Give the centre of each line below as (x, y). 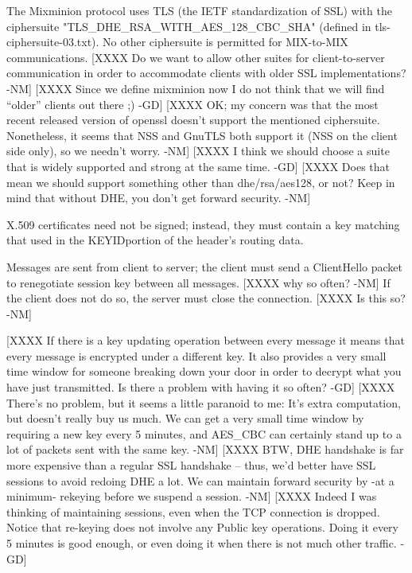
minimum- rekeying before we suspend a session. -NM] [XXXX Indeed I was (192, 496)
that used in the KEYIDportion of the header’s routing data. (155, 240)
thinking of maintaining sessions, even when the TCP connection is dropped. (193, 511)
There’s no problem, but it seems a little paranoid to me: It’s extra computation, (204, 402)
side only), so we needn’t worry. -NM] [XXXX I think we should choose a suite (198, 151)
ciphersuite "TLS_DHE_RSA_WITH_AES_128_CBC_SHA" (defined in (189, 26)
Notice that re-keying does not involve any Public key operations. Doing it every (202, 527)
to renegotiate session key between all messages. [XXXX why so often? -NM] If (198, 282)
